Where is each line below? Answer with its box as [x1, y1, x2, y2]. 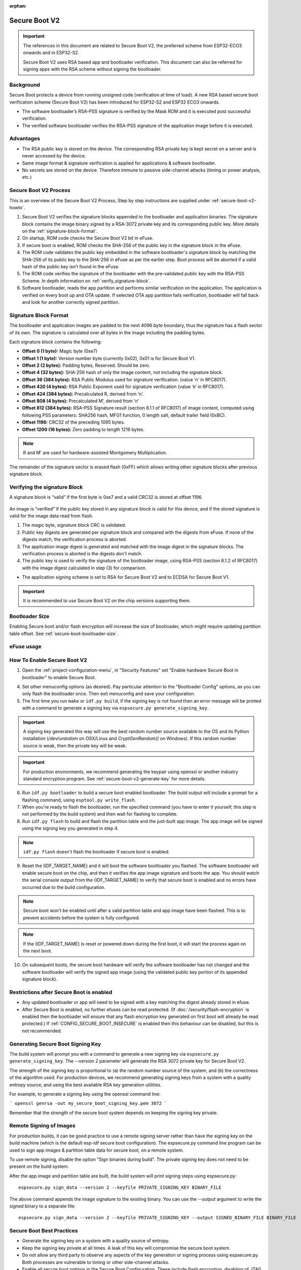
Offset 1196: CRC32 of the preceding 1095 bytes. [22, 419, 125, 425]
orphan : [9, 3, 27, 9]
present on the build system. [9, 1163, 69, 1169]
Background [9, 81, 41, 88]
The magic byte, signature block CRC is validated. [22, 522, 127, 528]
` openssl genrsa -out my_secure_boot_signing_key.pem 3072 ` [9, 1100, 167, 1106]
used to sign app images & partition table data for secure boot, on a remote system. [9, 1147, 184, 1153]
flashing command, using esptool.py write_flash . [22, 797, 136, 803]
